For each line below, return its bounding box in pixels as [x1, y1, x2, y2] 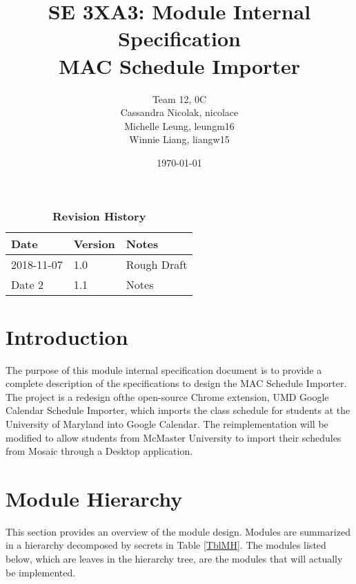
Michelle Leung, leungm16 [124, 118, 235, 133]
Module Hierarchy [6, 484, 183, 512]
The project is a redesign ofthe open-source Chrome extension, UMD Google [6, 389, 329, 404]
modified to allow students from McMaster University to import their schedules [6, 430, 342, 444]
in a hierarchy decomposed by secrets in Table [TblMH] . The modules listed [6, 538, 326, 552]
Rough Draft [126, 256, 188, 273]
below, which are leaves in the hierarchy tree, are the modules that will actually [6, 552, 343, 566]
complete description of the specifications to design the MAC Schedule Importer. [6, 376, 347, 390]
